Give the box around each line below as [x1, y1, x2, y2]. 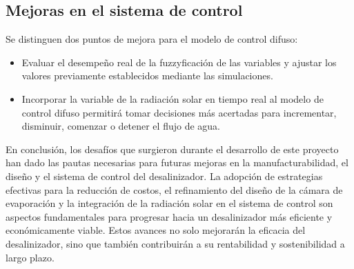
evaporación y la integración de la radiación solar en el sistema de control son [6, 196, 333, 210]
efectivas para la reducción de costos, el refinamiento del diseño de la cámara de [6, 182, 343, 197]
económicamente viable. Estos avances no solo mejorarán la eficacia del [6, 223, 306, 237]
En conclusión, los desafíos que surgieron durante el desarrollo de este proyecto [6, 141, 339, 156]
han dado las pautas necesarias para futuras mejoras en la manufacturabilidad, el [6, 155, 348, 170]
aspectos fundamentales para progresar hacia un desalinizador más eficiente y [6, 209, 333, 223]
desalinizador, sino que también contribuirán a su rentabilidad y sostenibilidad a [6, 236, 345, 250]
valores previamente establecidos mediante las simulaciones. [21, 68, 273, 83]
